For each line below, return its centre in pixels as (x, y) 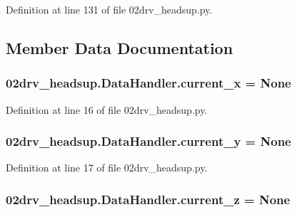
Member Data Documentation (120, 47)
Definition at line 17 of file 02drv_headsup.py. (107, 168)
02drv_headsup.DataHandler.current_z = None (148, 199)
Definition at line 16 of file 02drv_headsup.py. (107, 109)
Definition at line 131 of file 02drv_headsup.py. (109, 9)
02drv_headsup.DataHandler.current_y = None (148, 141)
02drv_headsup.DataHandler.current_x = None (148, 83)
